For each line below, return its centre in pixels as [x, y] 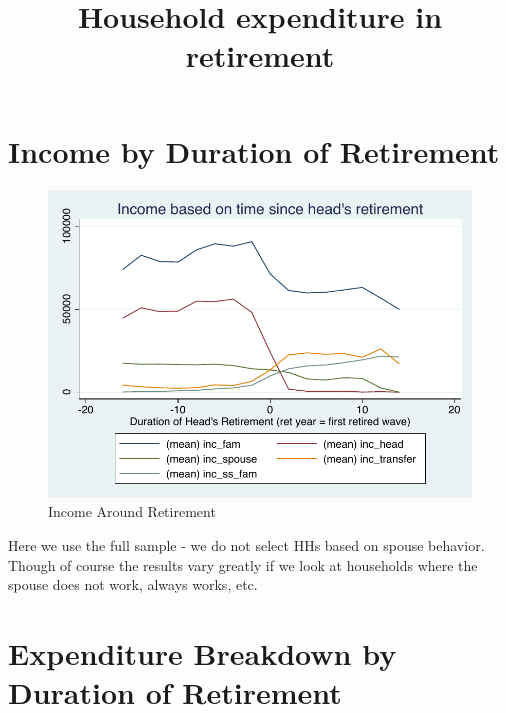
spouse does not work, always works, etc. [133, 584]
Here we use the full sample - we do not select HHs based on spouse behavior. [246, 545]
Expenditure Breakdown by [202, 653]
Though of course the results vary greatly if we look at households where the [243, 564]
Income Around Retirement [132, 511]
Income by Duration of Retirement [254, 150]
